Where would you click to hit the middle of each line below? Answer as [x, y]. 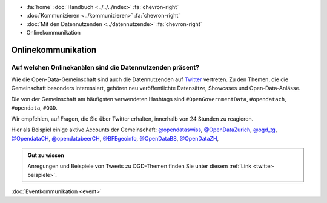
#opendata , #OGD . [34, 108]
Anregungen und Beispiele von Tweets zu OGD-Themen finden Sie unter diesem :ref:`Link [140, 166]
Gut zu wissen [46, 155]
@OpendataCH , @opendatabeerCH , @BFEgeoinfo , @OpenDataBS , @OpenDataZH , [115, 138]
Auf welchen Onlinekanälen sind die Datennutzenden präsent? [105, 67]
